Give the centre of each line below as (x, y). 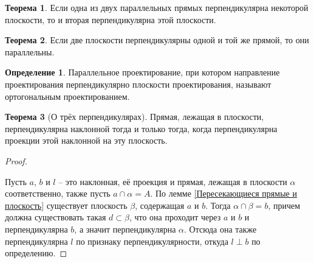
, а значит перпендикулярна (125, 229)
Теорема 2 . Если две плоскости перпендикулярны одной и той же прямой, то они (157, 40)
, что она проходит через (175, 217)
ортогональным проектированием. (67, 96)
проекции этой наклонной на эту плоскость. (86, 140)
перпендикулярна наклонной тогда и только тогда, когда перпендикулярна (141, 128)
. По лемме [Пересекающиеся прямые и (224, 193)
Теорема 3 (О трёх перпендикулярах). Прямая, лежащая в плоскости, (135, 117)
